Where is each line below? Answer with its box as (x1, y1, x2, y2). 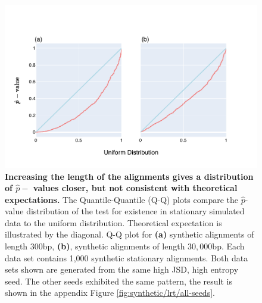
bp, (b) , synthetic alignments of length (42, 240, 185, 252)
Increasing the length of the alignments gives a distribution (5, 170, 254, 182)
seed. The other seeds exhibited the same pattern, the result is (5, 274, 233, 287)
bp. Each (212, 240, 245, 252)
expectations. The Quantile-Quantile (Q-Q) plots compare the (5, 193, 238, 205)
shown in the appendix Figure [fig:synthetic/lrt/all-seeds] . (5, 286, 215, 299)
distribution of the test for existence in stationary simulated (26, 205, 245, 217)
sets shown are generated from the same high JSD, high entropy (5, 263, 239, 276)
